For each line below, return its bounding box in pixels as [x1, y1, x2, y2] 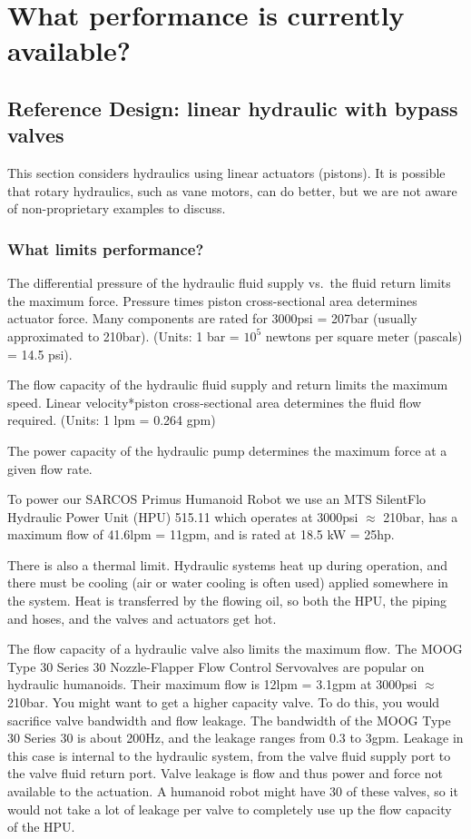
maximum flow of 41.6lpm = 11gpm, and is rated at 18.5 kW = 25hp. [7, 525, 395, 544]
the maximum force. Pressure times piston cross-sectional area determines [7, 291, 417, 310]
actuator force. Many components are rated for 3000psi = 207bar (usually [7, 309, 417, 328]
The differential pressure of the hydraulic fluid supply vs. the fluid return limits [7, 273, 451, 292]
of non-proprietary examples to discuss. [7, 199, 226, 218]
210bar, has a [383, 507, 458, 526]
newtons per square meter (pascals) [265, 326, 463, 345]
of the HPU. [7, 817, 75, 836]
